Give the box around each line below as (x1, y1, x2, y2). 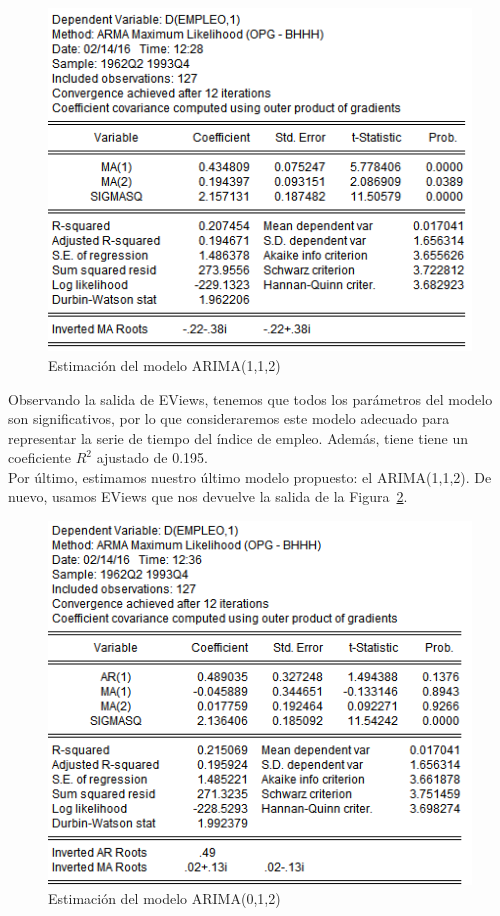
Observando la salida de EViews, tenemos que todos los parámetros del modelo (8, 388, 493, 409)
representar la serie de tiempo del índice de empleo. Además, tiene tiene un (8, 427, 468, 448)
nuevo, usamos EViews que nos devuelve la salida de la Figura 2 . (8, 486, 408, 507)
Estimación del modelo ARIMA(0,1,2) (48, 888, 281, 909)
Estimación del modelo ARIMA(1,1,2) (48, 354, 281, 375)
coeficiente (8, 447, 71, 468)
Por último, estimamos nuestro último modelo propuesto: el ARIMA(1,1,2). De (8, 466, 492, 487)
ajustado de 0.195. (96, 447, 208, 468)
